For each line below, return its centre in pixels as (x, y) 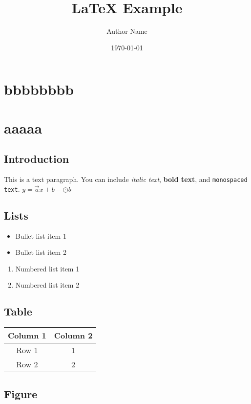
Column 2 (73, 336)
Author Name (127, 31)
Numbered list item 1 (47, 268)
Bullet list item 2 (41, 252)
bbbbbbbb (39, 89)
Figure (21, 393)
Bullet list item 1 (41, 236)
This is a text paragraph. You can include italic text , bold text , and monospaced (126, 179)
